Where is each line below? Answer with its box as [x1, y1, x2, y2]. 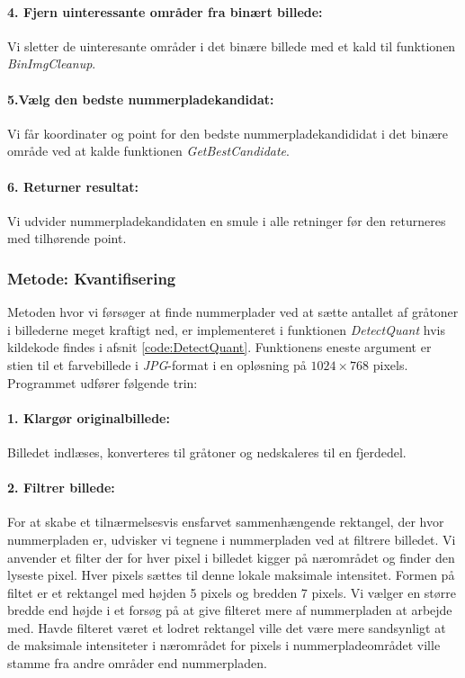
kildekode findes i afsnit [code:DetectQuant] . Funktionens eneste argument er [7, 338, 432, 357]
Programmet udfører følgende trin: [7, 373, 198, 392]
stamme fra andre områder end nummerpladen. [7, 654, 267, 673]
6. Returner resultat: [7, 176, 139, 195]
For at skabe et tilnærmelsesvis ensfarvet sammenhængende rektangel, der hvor [7, 512, 444, 531]
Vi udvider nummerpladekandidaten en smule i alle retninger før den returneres [7, 211, 446, 230]
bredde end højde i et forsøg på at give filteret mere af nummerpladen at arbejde [7, 601, 452, 619]
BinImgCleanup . [7, 54, 96, 73]
